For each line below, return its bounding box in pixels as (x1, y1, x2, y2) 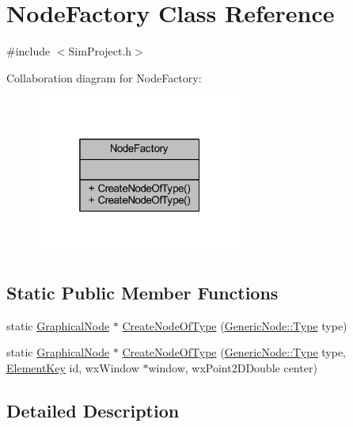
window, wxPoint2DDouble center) (148, 359, 317, 376)
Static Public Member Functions (6, 280, 279, 304)
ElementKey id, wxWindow (6, 359, 139, 376)
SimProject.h (68, 43, 132, 59)
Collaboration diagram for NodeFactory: (6, 69, 202, 86)
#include (6, 43, 51, 59)
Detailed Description (6, 398, 180, 422)
